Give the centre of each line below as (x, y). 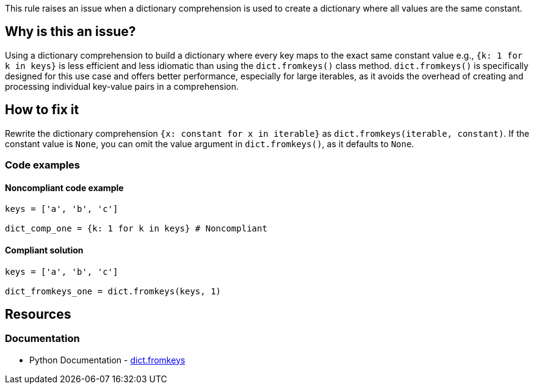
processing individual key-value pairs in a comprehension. (122, 86)
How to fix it (42, 110)
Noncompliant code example (64, 187)
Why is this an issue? (70, 32)
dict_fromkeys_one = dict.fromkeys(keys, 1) (113, 291)
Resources (38, 314)
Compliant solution (44, 250)
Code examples (43, 165)
